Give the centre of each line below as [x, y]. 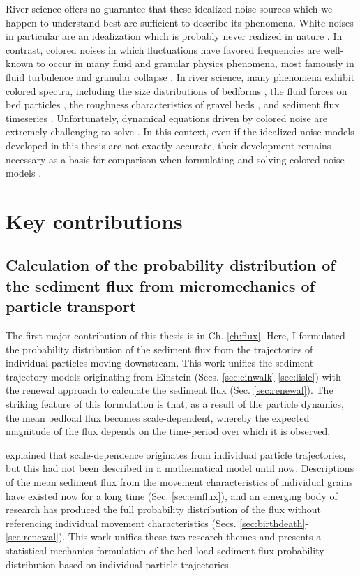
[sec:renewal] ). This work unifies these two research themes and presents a [164, 537]
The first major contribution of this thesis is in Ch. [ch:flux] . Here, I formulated [175, 335]
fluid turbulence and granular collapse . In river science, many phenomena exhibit [180, 76]
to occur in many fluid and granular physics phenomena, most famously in [195, 63]
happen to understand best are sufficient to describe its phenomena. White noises [180, 22]
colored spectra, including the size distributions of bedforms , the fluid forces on [177, 90]
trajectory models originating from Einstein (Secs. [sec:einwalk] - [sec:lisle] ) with [173, 376]
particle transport [71, 306]
